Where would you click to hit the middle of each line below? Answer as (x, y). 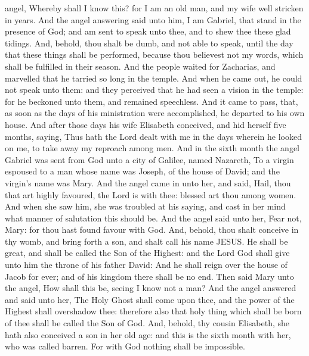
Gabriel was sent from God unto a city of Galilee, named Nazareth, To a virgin (149, 159)
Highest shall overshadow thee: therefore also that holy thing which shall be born (153, 311)
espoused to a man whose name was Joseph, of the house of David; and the (142, 171)
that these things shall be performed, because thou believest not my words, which (154, 54)
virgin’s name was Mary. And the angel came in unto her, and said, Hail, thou (148, 182)
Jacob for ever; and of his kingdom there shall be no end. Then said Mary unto (149, 276)
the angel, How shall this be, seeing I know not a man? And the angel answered (151, 288)
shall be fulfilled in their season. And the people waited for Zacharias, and (140, 66)
